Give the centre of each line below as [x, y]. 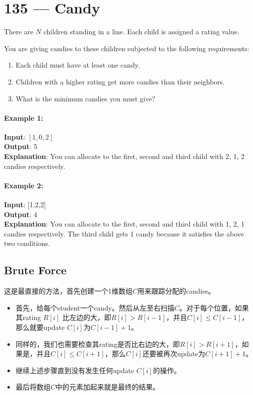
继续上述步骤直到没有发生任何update [75, 370]
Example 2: [24, 185]
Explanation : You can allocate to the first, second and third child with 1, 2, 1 [124, 224]
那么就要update [40, 327]
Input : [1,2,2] [25, 204]
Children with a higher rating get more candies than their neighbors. [120, 81]
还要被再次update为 [174, 354]
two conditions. [27, 243]
